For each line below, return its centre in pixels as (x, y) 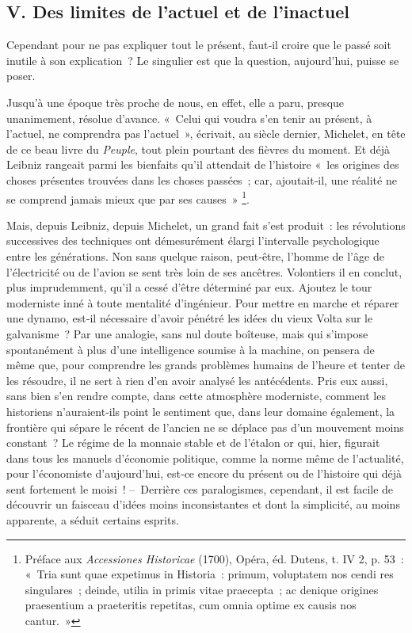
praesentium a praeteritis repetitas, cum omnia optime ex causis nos (191, 605)
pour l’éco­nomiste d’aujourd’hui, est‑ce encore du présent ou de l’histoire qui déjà (204, 473)
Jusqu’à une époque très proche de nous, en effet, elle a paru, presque (175, 102)
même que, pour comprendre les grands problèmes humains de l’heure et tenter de (206, 365)
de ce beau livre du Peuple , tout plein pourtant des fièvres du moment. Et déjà (198, 149)
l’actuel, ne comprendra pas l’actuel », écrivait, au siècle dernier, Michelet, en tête (206, 133)
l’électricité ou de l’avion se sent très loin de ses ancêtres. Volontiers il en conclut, (204, 271)
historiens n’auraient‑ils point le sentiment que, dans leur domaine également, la (201, 411)
